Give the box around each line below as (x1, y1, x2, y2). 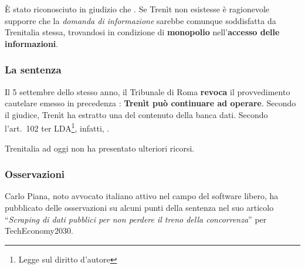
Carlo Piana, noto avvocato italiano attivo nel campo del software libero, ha (5, 190, 279, 202)
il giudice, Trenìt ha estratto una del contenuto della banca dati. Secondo (5, 108, 268, 120)
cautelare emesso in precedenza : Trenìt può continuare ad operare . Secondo (5, 97, 296, 109)
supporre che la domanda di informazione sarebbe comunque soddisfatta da (5, 14, 276, 26)
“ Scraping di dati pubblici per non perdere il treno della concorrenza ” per (5, 213, 267, 225)
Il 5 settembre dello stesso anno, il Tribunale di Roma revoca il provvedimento (5, 85, 290, 97)
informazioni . (5, 37, 59, 49)
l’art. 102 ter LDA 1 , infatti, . (5, 120, 110, 134)
